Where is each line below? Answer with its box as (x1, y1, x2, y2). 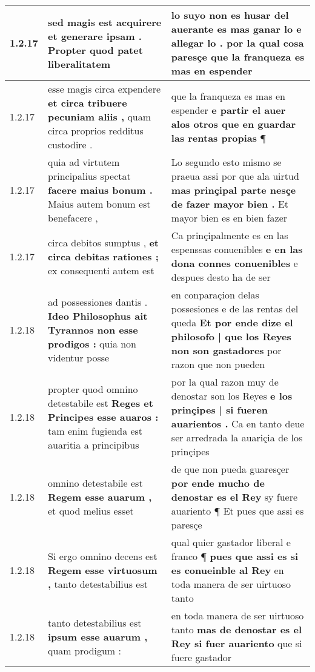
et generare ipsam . (48, 28, 142, 43)
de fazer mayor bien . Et (171, 197, 289, 211)
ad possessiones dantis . (48, 294, 148, 309)
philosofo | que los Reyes (171, 329, 291, 343)
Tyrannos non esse (48, 322, 138, 337)
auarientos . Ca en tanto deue (171, 417, 305, 430)
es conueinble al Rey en (171, 563, 284, 577)
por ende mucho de (171, 476, 265, 490)
